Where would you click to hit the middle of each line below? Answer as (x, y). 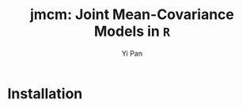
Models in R (132, 31)
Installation (45, 94)
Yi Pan (132, 53)
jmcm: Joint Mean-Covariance (132, 15)
